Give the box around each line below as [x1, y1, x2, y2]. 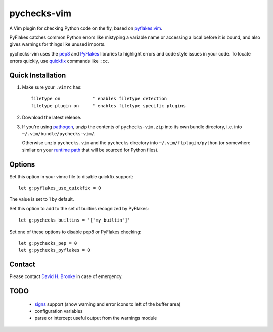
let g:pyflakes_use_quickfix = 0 [18, 185, 101, 191]
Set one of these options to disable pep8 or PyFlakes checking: [9, 229, 142, 235]
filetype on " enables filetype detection [31, 96, 167, 102]
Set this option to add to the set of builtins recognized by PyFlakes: [9, 205, 149, 211]
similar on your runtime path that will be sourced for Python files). [22, 147, 159, 153]
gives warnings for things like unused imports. [9, 41, 106, 47]
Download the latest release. [22, 114, 82, 121]
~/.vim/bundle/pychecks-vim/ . [22, 130, 96, 136]
